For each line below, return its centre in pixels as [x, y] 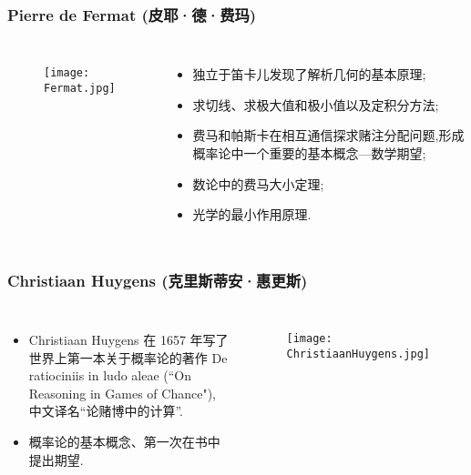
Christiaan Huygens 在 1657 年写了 [128, 339]
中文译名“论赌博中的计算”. [106, 411]
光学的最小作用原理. [252, 214]
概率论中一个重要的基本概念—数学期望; [309, 153]
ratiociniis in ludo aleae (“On [110, 375]
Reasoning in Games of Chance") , [122, 393]
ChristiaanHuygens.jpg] [358, 354]
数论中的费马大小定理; [258, 183]
